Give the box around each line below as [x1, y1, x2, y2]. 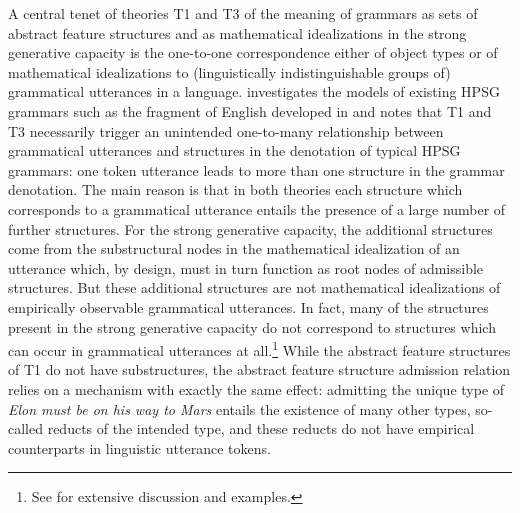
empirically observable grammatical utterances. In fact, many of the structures [8, 296, 489, 317]
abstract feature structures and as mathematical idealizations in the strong [8, 22, 467, 43]
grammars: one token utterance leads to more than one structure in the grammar [8, 159, 505, 180]
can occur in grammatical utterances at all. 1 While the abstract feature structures [8, 337, 511, 360]
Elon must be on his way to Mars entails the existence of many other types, [8, 398, 471, 419]
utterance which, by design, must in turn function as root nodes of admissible [8, 257, 484, 278]
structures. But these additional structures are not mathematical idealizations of [8, 277, 501, 298]
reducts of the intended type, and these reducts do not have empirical [47, 418, 475, 439]
